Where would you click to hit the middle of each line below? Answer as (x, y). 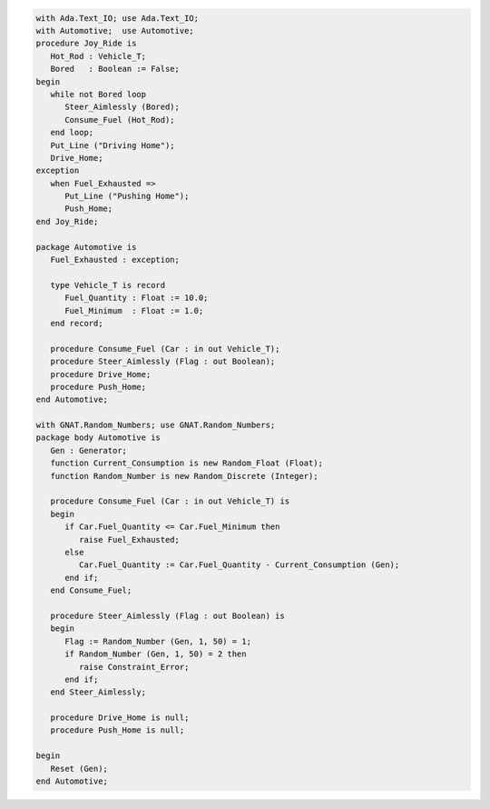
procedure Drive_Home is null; (120, 718)
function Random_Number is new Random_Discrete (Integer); (184, 476)
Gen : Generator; (88, 450)
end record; (77, 323)
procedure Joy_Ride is (86, 44)
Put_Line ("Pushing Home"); (127, 196)
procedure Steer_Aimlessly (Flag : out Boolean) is (167, 615)
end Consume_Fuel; (91, 590)
